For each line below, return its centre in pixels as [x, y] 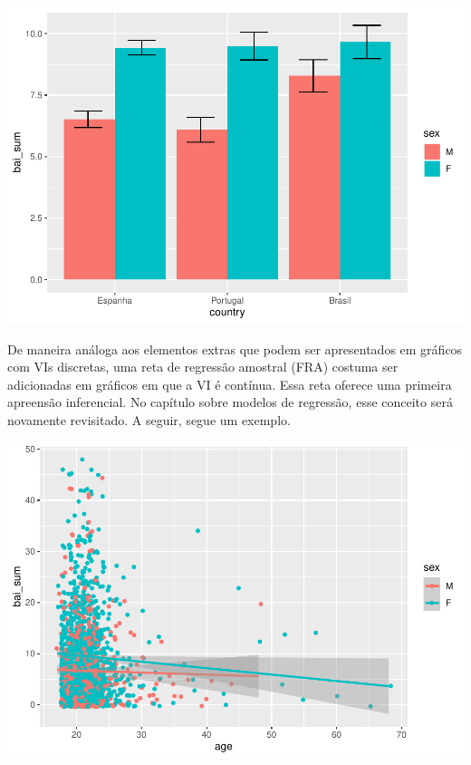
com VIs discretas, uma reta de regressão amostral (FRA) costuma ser [203, 367]
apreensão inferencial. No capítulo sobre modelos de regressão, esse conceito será [230, 402]
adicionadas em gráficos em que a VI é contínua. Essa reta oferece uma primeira [230, 384]
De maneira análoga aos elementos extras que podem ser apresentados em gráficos [235, 349]
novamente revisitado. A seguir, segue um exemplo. [149, 419]
